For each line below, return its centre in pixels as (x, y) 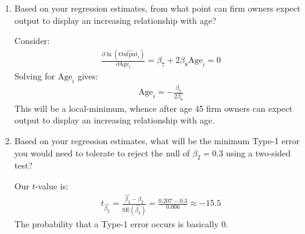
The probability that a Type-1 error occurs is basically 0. (121, 223)
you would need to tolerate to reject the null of (102, 152)
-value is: (52, 185)
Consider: (32, 41)
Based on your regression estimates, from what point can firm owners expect (157, 8)
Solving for (34, 76)
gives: (88, 76)
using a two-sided (258, 152)
